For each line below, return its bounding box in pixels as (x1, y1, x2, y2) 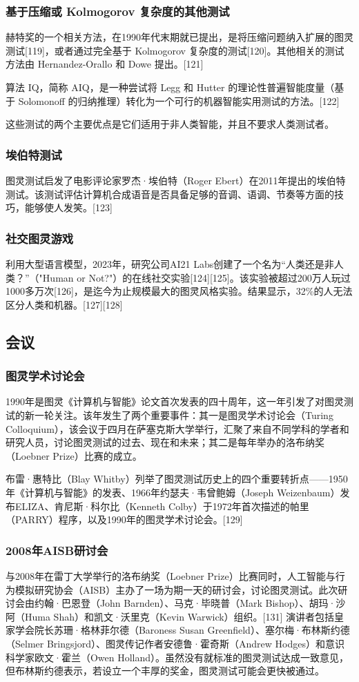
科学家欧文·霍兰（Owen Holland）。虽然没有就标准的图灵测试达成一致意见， (6, 650, 349, 664)
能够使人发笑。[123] (24, 200, 113, 215)
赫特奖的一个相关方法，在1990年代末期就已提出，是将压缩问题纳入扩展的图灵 (6, 30, 353, 44)
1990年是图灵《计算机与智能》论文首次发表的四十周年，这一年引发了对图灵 (6, 394, 344, 409)
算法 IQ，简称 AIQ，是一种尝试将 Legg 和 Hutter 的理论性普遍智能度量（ (6, 80, 335, 94)
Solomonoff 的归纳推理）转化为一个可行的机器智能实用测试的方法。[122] (18, 93, 340, 108)
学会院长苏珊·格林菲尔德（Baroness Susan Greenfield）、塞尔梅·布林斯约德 (14, 623, 350, 637)
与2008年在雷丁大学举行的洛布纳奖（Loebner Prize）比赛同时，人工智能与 (6, 568, 336, 583)
